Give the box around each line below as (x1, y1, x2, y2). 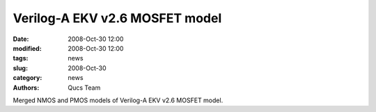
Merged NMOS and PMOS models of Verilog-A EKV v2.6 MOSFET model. (13, 96, 224, 104)
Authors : (13, 83, 40, 92)
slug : (13, 63, 28, 72)
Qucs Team (68, 83, 101, 92)
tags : (13, 54, 29, 63)
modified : (13, 44, 42, 52)
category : (13, 74, 42, 82)
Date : (13, 35, 29, 43)
